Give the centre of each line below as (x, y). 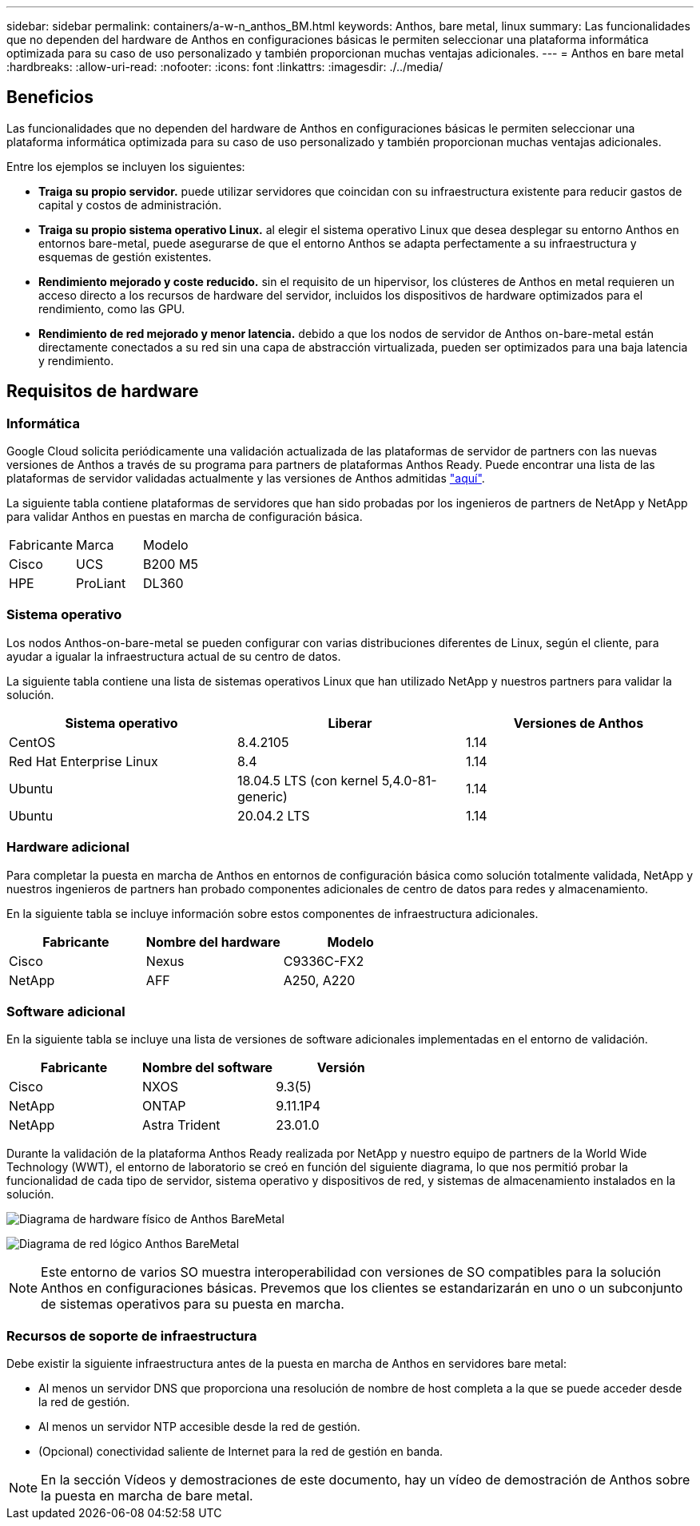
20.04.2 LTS (273, 815)
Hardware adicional (68, 847)
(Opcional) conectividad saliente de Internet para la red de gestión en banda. (241, 1452)
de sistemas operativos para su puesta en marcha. (193, 1304)
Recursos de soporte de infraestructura (132, 1335)
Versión (341, 1068)
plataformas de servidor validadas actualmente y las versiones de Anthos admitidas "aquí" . (246, 479)
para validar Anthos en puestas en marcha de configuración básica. (185, 517)
